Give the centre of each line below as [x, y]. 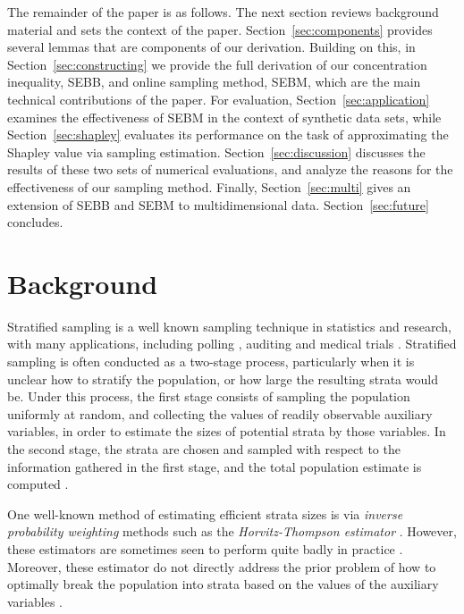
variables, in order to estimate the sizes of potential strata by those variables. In [227, 431]
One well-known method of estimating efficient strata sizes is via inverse [205, 513]
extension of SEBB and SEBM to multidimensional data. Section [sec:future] [218, 204]
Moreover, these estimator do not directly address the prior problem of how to [222, 566]
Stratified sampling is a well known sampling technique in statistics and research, [229, 326]
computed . [38, 484]
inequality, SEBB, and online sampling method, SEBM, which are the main [214, 82]
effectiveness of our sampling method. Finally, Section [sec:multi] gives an [209, 186]
